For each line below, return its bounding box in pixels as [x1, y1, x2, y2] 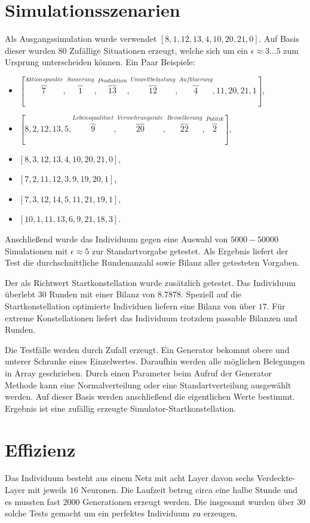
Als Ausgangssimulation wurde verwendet [5, 32, 157, 45]
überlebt [5, 288, 36, 300]
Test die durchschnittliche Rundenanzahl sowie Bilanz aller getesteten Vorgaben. [5, 256, 300, 269]
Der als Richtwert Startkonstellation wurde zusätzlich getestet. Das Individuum [5, 276, 296, 288]
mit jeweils [27, 484, 67, 496]
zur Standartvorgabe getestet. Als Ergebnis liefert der [92, 244, 288, 257]
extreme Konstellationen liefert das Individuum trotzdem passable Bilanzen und [5, 311, 297, 324]
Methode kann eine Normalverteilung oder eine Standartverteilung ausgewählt [5, 378, 291, 391]
